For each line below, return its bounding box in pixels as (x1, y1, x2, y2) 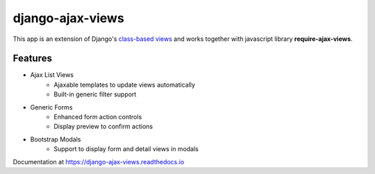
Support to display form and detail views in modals (53, 145, 199, 153)
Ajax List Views (30, 71, 74, 79)
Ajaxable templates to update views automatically (53, 80, 196, 89)
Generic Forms (30, 103, 73, 111)
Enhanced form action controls (53, 113, 142, 121)
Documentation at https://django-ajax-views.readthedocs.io (12, 157, 185, 166)
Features (12, 53, 52, 64)
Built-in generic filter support (53, 90, 137, 98)
